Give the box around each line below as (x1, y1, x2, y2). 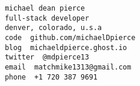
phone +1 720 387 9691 (5, 72, 98, 81)
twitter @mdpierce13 (5, 53, 89, 62)
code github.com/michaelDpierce (5, 33, 136, 42)
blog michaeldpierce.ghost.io (5, 43, 127, 52)
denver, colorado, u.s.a (5, 24, 102, 32)
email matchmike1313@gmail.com (5, 62, 131, 71)
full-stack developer (5, 14, 89, 22)
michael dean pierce (5, 4, 85, 12)
